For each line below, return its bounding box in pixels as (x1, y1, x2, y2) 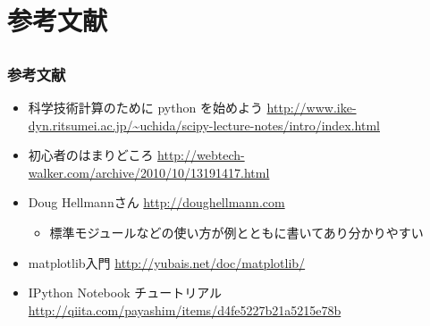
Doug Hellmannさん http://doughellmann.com (28, 193, 285, 212)
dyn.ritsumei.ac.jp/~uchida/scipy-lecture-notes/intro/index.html (28, 115, 380, 134)
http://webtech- (157, 146, 245, 164)
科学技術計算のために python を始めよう (28, 98, 263, 117)
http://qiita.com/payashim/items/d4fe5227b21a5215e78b (28, 300, 341, 319)
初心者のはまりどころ (28, 146, 154, 164)
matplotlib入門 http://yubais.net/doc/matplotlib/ (28, 253, 306, 272)
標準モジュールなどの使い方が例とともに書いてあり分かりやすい (49, 223, 424, 242)
